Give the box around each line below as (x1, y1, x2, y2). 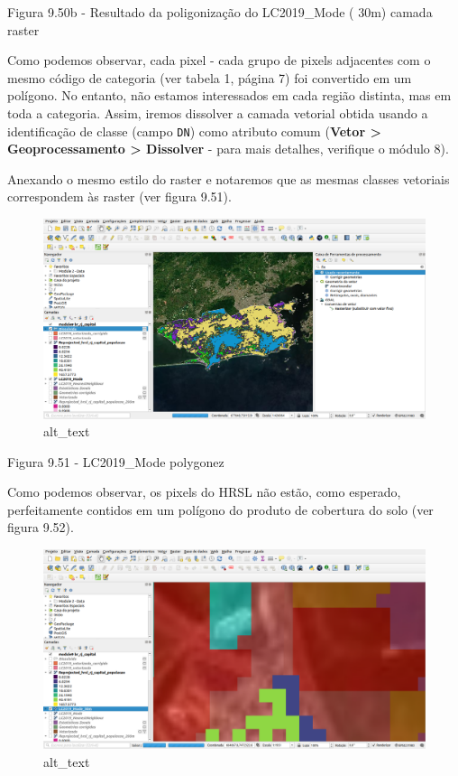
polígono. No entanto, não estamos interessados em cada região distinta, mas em (7, 86, 452, 105)
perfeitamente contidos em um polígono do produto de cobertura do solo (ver (7, 500, 434, 519)
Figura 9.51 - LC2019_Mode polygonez (7, 452, 224, 471)
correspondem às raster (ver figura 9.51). (7, 187, 232, 206)
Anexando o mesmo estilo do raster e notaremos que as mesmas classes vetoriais (7, 169, 450, 188)
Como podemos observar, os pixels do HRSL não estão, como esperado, (7, 482, 401, 501)
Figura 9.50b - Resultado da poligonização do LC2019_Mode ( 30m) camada (7, 3, 433, 21)
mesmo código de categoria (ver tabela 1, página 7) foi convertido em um (7, 68, 412, 87)
